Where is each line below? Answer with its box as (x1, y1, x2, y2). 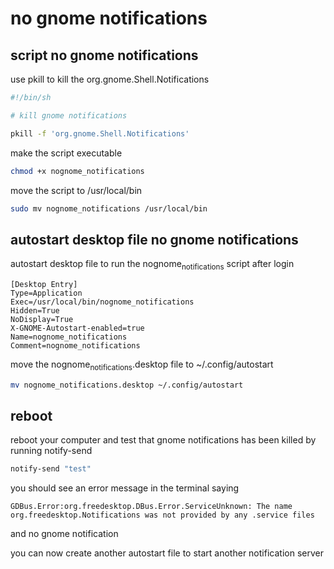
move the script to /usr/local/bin (10, 184, 143, 196)
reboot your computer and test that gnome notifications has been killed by (10, 434, 317, 446)
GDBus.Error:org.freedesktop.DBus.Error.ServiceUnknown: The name (10, 502, 293, 512)
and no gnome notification (10, 528, 119, 540)
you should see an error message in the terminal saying (10, 482, 240, 494)
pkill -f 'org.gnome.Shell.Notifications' (10, 128, 190, 139)
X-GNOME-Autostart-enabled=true (10, 323, 145, 333)
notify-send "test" (10, 464, 92, 474)
